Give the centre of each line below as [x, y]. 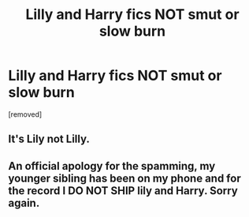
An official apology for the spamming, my [112, 166]
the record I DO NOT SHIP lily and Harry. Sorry [123, 191]
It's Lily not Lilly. [49, 139]
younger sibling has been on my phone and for [125, 178]
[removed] [25, 114]
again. [24, 203]
